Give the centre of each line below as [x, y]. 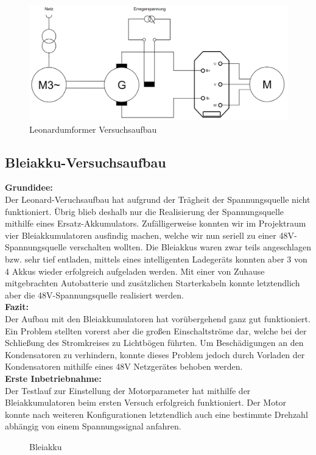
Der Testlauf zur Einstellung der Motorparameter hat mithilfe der [128, 390]
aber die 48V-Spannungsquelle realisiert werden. [94, 295]
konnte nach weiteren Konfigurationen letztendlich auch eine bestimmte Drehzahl [156, 414]
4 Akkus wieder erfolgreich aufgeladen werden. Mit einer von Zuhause [135, 271]
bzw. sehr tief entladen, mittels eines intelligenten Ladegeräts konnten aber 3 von [156, 259]
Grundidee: [29, 187]
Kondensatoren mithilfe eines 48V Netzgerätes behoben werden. [124, 366]
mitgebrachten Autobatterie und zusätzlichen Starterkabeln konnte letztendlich [153, 283]
